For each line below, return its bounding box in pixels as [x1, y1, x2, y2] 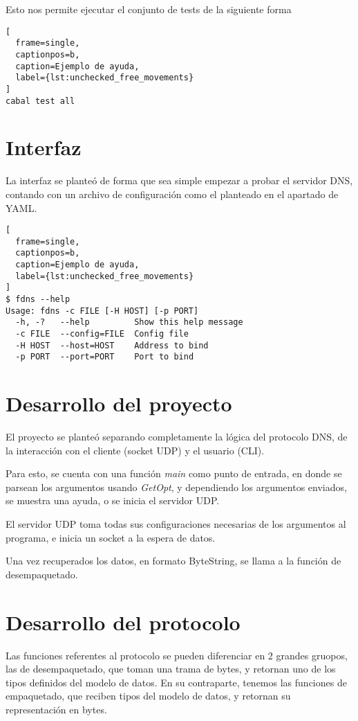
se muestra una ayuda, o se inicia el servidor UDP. [6, 493, 220, 508]
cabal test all [6, 96, 75, 106]
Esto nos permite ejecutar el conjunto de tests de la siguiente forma [6, 2, 292, 16]
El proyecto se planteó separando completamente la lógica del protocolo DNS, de [6, 429, 348, 444]
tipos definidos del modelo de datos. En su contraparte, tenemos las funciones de [6, 675, 347, 689]
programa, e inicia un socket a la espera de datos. [6, 530, 216, 544]
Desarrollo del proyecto [6, 389, 232, 418]
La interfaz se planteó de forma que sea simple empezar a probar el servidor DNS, [6, 173, 353, 188]
